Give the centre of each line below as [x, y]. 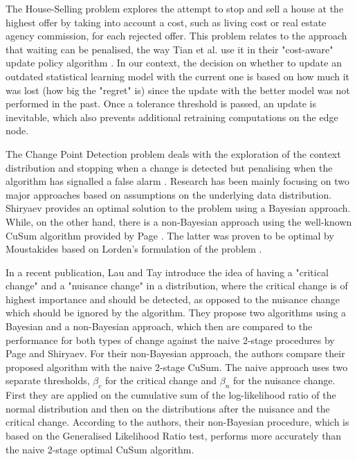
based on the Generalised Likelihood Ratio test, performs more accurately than [174, 436]
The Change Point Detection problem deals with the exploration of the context [173, 153]
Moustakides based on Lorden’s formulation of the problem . [134, 249]
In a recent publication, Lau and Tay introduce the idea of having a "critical [167, 272]
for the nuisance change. [284, 380]
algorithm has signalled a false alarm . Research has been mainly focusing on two [177, 181]
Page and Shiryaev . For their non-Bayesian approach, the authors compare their [175, 353]
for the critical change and [161, 380]
